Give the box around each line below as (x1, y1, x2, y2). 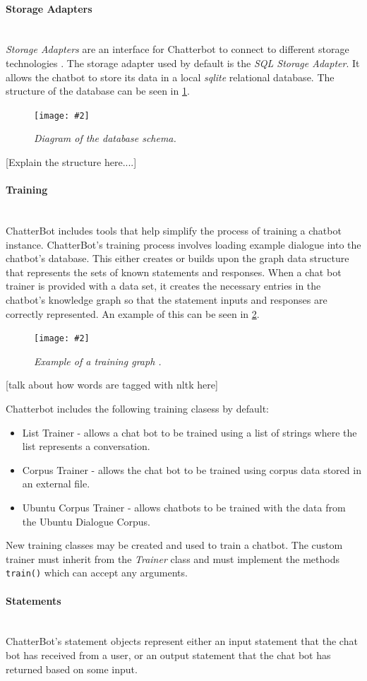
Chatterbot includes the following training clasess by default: (6, 401, 269, 415)
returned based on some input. (6, 661, 138, 676)
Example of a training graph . (34, 353, 162, 368)
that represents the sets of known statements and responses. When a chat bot (6, 264, 342, 279)
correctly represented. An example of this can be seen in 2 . (6, 306, 260, 321)
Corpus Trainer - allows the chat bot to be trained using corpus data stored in (22, 462, 361, 477)
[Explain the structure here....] (6, 155, 137, 170)
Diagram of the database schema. (34, 131, 176, 146)
